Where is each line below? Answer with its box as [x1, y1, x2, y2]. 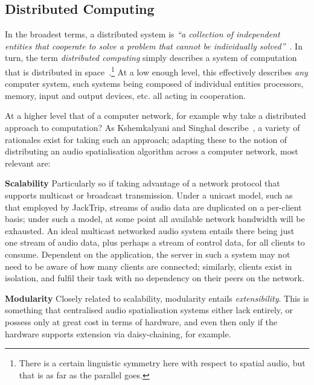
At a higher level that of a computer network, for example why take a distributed [5, 109, 306, 122]
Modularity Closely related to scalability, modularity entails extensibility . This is [5, 291, 309, 304]
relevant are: [5, 156, 51, 169]
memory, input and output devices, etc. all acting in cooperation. [5, 89, 246, 101]
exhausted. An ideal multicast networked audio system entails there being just [5, 224, 295, 237]
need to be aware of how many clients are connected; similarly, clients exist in [5, 259, 292, 272]
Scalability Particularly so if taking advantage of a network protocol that [5, 177, 280, 189]
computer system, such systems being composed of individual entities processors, [5, 77, 304, 90]
